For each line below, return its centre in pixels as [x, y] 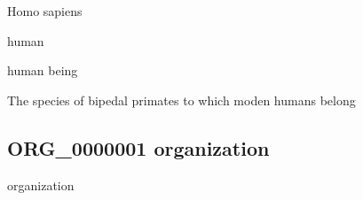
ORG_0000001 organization [138, 147]
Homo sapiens [45, 11]
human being [43, 70]
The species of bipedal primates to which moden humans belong [181, 100]
